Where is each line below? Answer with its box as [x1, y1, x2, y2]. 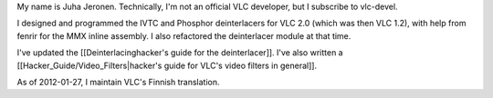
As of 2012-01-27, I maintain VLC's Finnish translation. [16, 76, 220, 87]
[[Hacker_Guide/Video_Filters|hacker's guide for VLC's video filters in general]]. [16, 60, 318, 71]
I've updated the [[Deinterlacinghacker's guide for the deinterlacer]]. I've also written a [16, 47, 343, 58]
